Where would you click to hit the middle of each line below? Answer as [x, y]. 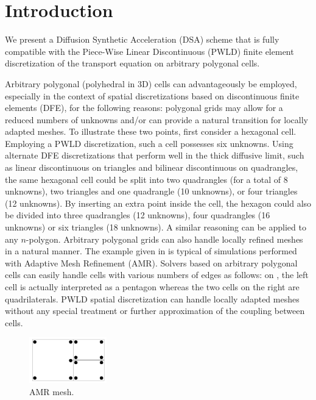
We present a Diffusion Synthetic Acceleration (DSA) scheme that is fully [142, 39]
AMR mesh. [52, 391]
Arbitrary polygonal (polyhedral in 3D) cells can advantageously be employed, [151, 83]
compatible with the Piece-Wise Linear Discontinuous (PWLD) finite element [149, 51]
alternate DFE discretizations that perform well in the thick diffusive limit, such [155, 155]
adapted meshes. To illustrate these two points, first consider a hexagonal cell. [151, 131]
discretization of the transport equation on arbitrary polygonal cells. [132, 63]
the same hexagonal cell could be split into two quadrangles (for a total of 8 [146, 179]
